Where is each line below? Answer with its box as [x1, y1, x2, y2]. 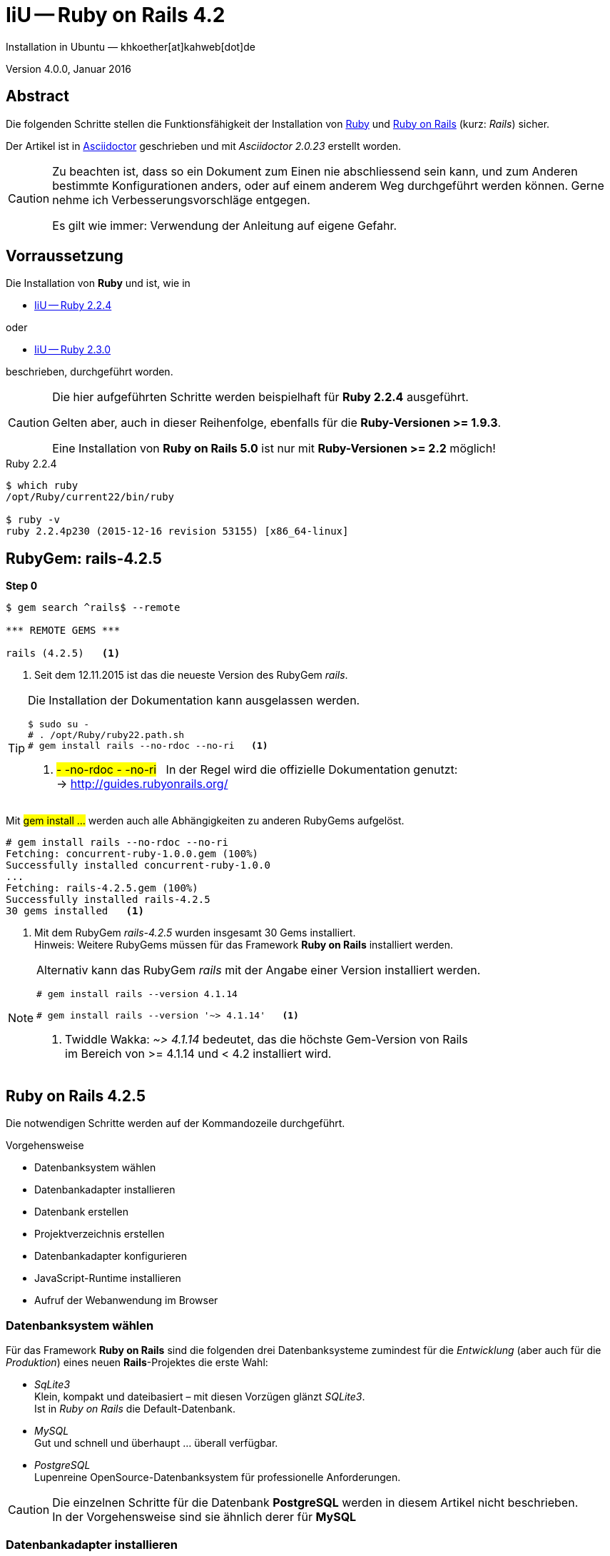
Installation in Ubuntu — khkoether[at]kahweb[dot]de [6, 40, 255, 53]
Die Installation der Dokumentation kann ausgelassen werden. [28, 693, 360, 708]
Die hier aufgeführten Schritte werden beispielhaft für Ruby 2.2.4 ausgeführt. [52, 390, 469, 405]
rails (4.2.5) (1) [6, 647, 121, 660]
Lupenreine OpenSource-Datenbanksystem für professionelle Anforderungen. [34, 1470, 401, 1483]
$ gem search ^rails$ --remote [6, 602, 181, 614]
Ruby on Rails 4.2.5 [6, 1086, 146, 1105]
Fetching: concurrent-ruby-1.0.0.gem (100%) [6, 848, 259, 860]
